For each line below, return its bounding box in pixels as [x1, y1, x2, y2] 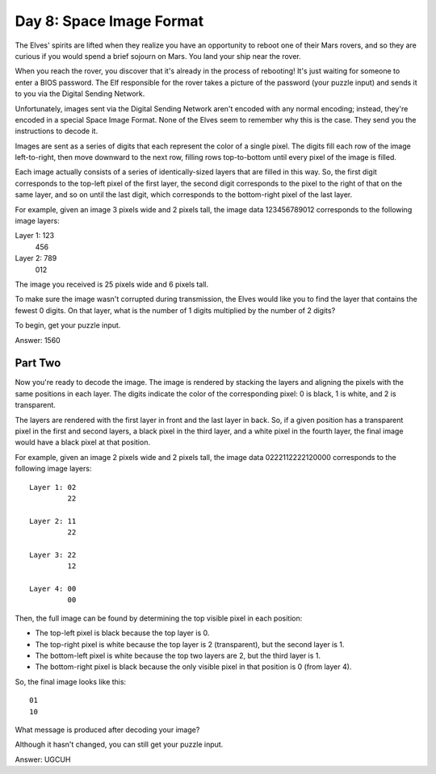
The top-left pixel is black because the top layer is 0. [35, 628, 210, 638]
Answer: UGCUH [15, 755, 71, 764]
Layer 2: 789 [15, 253, 57, 263]
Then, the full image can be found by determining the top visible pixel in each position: [15, 613, 303, 623]
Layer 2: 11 [29, 517, 77, 525]
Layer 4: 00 [29, 584, 77, 593]
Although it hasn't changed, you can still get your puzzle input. [15, 739, 224, 750]
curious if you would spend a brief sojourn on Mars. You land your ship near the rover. [15, 51, 302, 61]
